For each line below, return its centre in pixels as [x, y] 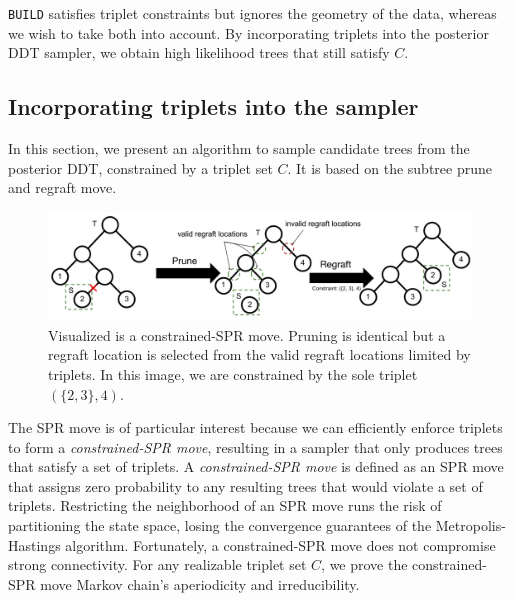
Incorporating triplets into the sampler [213, 106]
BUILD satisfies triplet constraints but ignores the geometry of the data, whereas [252, 13]
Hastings [34, 544]
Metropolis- [470, 525]
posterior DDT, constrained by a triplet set [140, 167]
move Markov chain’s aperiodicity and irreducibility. [200, 583]
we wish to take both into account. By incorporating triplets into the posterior [248, 32]
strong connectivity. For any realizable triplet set [157, 564]
